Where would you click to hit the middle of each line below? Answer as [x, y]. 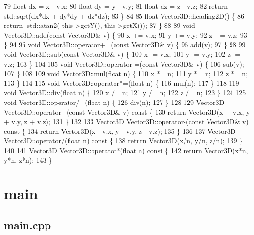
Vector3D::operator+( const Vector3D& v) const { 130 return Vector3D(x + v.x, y [127, 112]
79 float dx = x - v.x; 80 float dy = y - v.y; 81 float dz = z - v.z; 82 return [116, 6]
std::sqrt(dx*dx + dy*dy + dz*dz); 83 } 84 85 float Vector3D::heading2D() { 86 [124, 15]
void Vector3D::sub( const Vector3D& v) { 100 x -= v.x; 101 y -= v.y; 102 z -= [122, 54]
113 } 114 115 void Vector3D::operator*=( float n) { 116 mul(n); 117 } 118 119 [122, 83]
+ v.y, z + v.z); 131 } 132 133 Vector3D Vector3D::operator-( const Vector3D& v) [126, 121]
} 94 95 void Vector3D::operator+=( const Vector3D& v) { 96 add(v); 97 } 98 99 [125, 44]
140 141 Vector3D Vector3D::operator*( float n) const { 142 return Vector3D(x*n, [126, 150]
